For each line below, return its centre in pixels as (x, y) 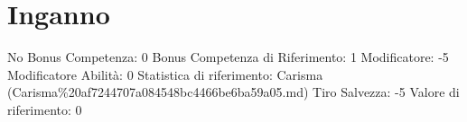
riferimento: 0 (45, 109)
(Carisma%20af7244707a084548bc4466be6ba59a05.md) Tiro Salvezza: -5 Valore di (233, 92)
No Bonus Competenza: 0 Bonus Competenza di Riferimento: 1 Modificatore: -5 (228, 57)
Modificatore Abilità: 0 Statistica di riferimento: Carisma (165, 74)
